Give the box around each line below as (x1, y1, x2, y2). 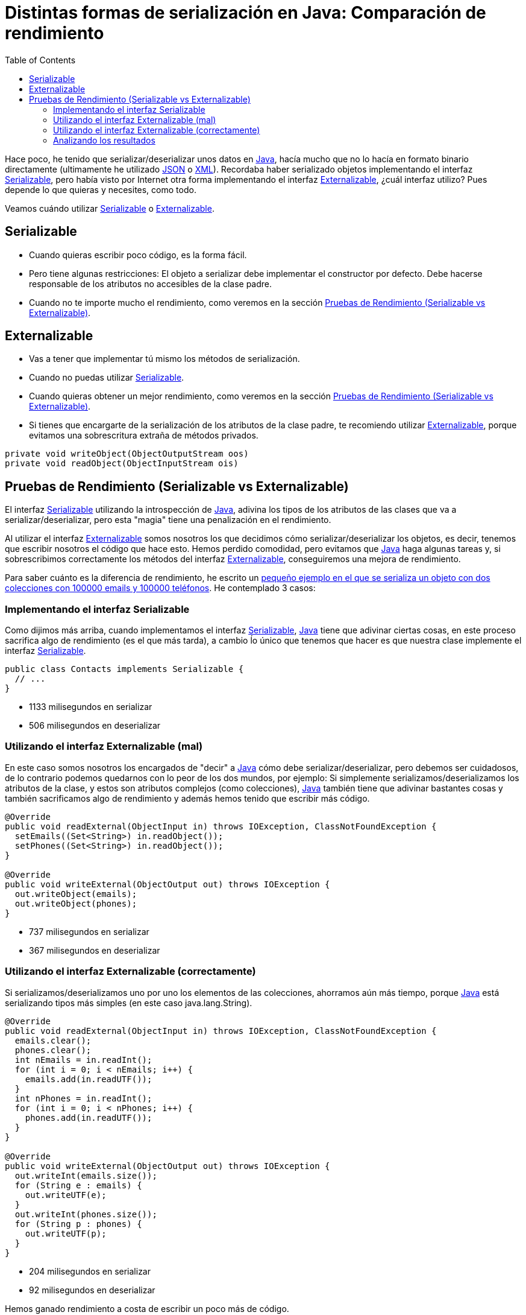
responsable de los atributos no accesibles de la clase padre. (29, 278, 272, 289)
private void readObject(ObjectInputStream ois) (5, 458, 239, 469)
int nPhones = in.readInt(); (14, 1093, 152, 1103)
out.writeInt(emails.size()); (14, 1170, 157, 1180)
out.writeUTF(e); (25, 1190, 107, 1200)
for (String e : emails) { (14, 1180, 142, 1190)
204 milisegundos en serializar (29, 1266, 151, 1276)
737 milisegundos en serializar (29, 926, 149, 937)
